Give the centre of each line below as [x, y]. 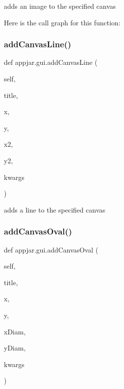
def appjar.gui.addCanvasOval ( [51, 249]
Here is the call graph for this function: [62, 22]
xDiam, [15, 331]
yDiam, [15, 348]
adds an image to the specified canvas [60, 6]
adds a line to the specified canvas [55, 209]
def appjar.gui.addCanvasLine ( [51, 62]
